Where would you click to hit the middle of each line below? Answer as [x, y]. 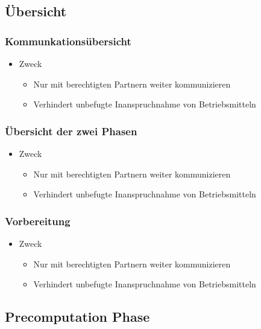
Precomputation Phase [77, 317]
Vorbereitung [38, 221]
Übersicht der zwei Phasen [71, 131]
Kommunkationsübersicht [68, 41]
